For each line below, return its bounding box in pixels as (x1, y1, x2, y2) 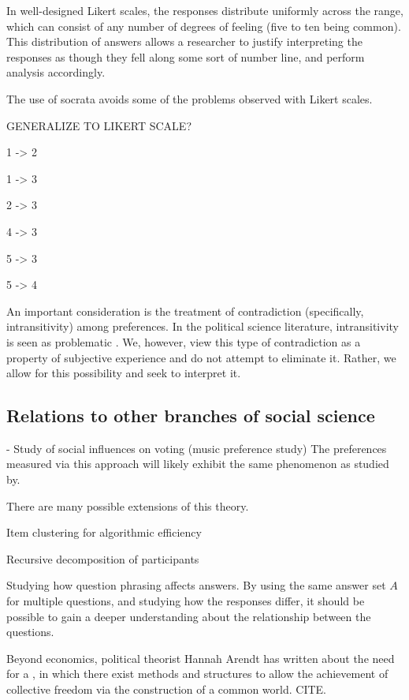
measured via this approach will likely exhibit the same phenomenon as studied (6, 455, 389, 472)
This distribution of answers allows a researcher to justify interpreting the (6, 33, 363, 50)
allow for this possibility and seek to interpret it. (6, 365, 241, 381)
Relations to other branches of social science (6, 403, 375, 428)
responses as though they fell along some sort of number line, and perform (6, 48, 365, 65)
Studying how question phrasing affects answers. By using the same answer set (6, 577, 386, 593)
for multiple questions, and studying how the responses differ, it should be (6, 593, 365, 609)
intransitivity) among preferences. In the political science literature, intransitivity (6, 318, 399, 335)
